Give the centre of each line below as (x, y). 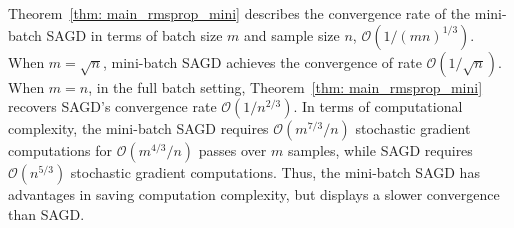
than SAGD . (46, 213)
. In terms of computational (378, 106)
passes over (232, 150)
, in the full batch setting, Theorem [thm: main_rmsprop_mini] (285, 86)
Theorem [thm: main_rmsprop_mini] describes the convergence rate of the (239, 13)
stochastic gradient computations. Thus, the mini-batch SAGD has (275, 172)
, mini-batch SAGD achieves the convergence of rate (262, 61)
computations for (60, 150)
